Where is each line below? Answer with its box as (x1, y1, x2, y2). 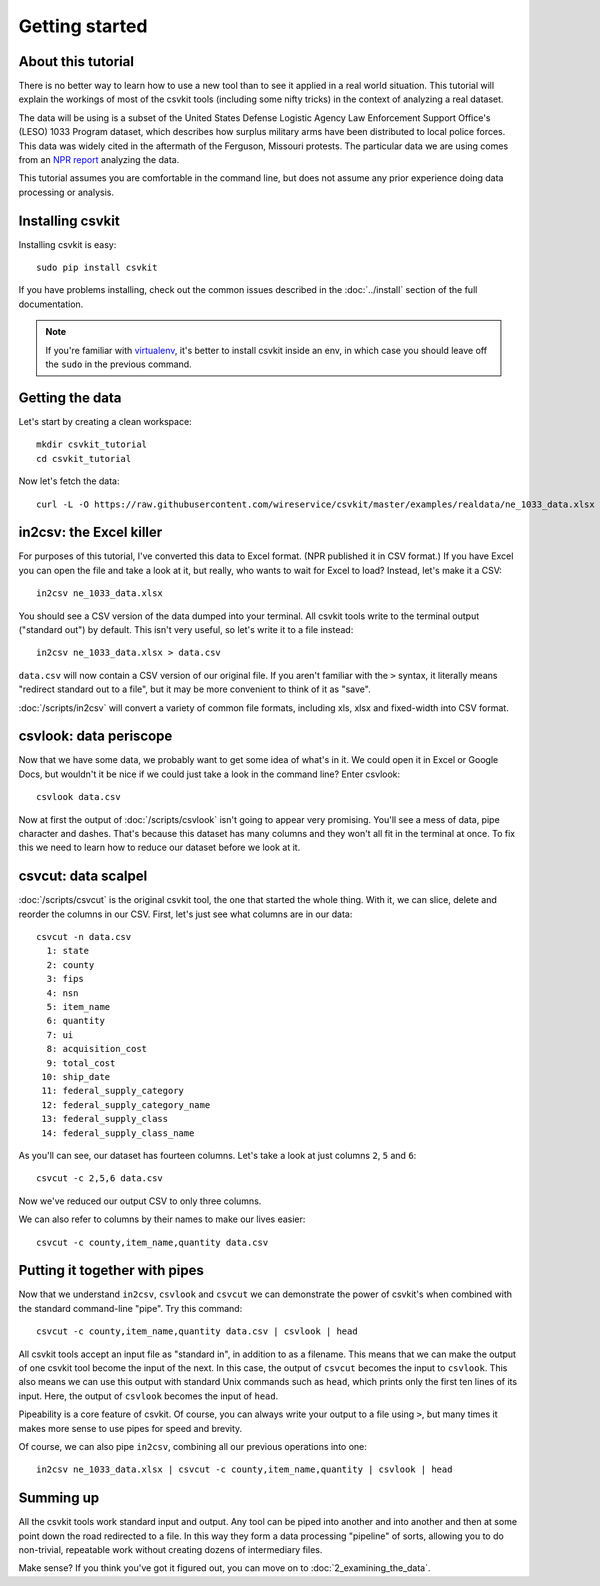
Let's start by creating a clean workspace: (18, 415, 192, 427)
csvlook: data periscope (18, 728, 173, 745)
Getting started (18, 15, 148, 37)
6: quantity (46, 1015, 105, 1027)
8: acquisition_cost (46, 1043, 148, 1055)
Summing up (18, 1490, 100, 1507)
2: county (46, 959, 95, 970)
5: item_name (46, 1001, 111, 1013)
